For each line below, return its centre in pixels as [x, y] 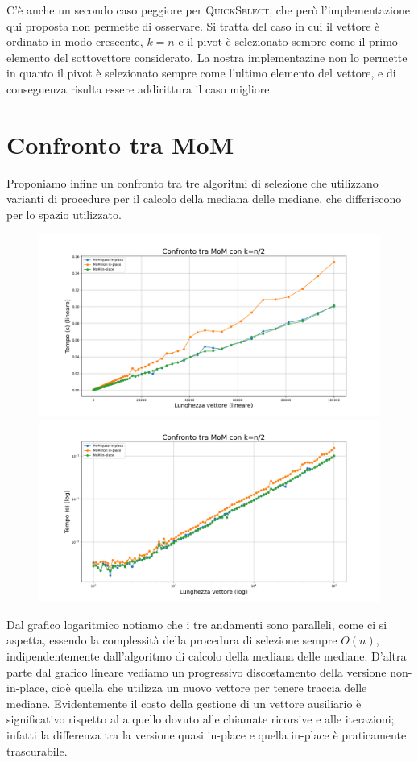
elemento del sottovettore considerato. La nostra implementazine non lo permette [207, 57]
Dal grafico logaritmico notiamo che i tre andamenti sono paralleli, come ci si [197, 624]
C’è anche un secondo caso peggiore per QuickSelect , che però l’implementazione [208, 10]
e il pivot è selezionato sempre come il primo [288, 41]
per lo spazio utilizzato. [64, 214]
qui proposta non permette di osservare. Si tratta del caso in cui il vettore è [193, 25]
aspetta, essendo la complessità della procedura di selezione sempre [172, 640]
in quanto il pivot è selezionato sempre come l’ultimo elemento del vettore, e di [201, 73]
